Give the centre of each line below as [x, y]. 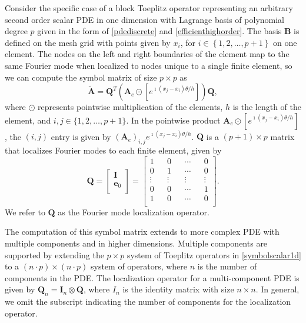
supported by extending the [54, 254]
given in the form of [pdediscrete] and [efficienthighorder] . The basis [159, 31]
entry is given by [81, 136]
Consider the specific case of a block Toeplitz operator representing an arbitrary [149, 8]
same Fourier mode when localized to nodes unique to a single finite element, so [149, 65]
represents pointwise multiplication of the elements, [130, 107]
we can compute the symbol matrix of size [81, 77]
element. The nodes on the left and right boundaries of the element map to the [147, 54]
